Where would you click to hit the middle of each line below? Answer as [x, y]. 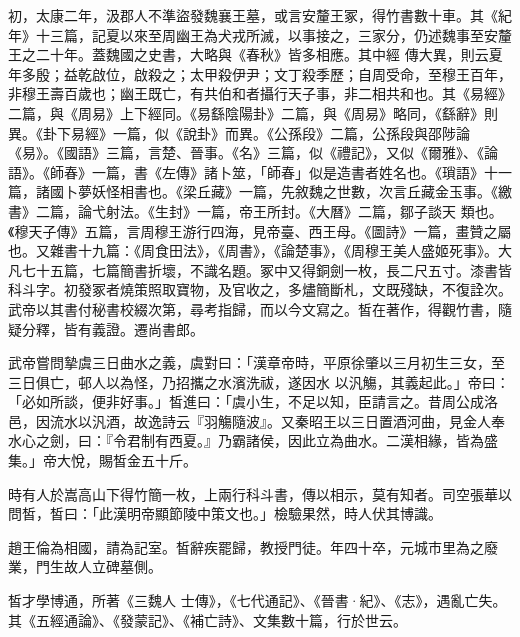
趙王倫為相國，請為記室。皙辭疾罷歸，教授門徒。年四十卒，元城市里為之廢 [253, 546]
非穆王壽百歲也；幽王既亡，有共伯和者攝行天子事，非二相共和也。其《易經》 [260, 93]
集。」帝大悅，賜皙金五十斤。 [102, 460]
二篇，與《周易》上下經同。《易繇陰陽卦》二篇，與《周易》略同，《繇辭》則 [253, 112]
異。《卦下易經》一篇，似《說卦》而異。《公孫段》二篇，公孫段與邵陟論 [239, 132]
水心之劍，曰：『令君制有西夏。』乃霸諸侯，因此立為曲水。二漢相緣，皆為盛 [253, 440]
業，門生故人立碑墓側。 [85, 566]
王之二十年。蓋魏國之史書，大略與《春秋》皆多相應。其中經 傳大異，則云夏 [255, 54]
